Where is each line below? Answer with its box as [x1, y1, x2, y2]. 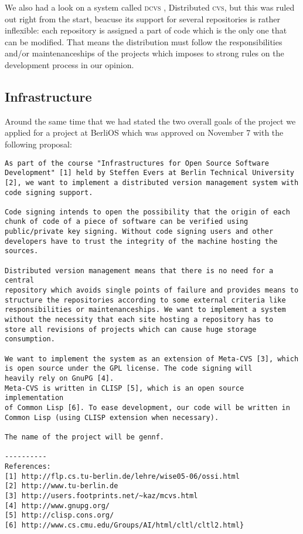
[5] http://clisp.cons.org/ [5, 511, 114, 520]
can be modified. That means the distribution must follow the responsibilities [5, 35, 282, 48]
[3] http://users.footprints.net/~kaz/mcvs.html [5, 491, 198, 500]
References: [5, 462, 51, 471]
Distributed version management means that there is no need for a [5, 266, 274, 275]
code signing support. [5, 188, 93, 197]
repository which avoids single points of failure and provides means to [5, 286, 299, 295]
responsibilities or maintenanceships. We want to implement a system [5, 305, 286, 314]
